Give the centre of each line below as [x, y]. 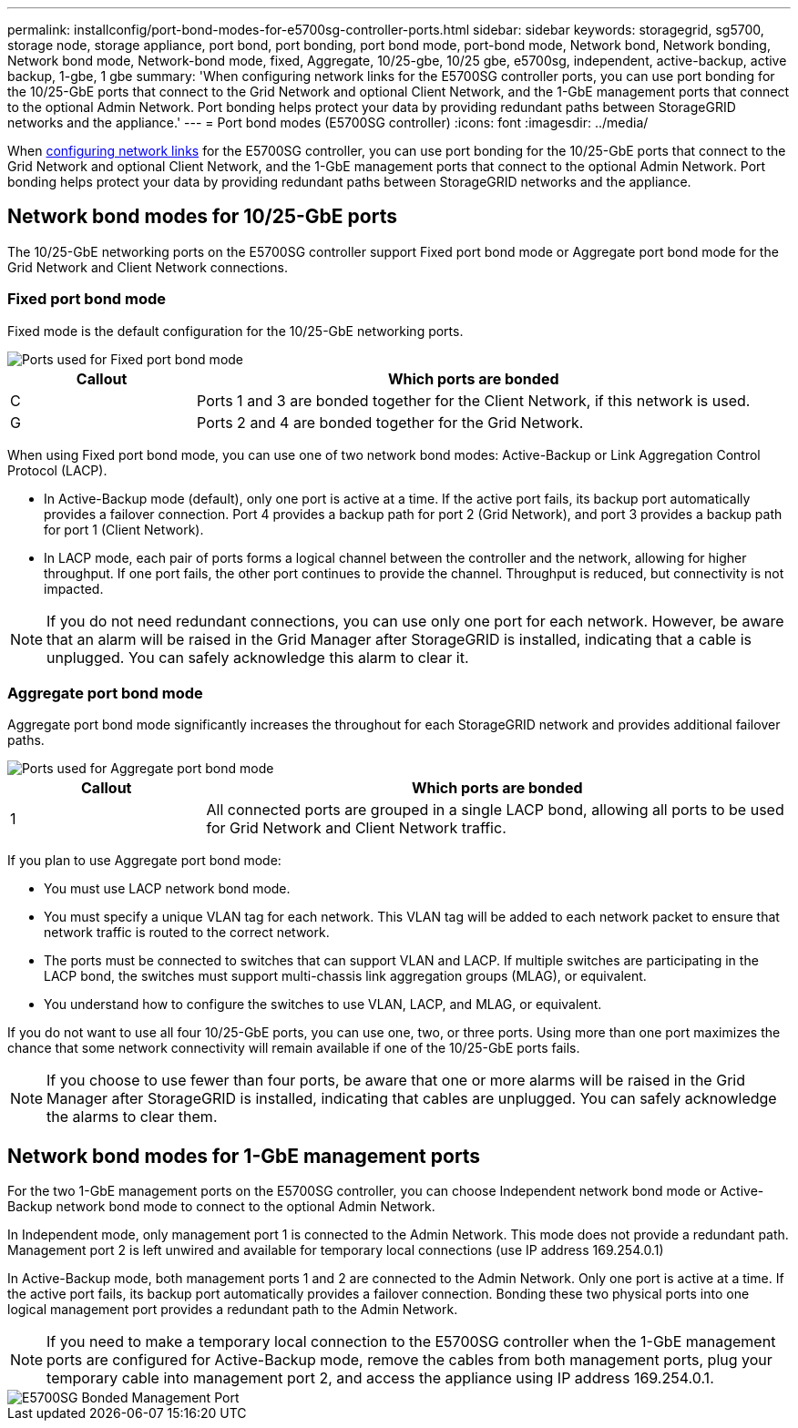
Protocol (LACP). [57, 470]
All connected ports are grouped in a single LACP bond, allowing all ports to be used [495, 810]
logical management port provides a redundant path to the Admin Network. [233, 1310]
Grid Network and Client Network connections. [148, 267]
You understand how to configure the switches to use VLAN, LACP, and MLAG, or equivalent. [323, 1005]
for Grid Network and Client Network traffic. [356, 828]
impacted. [74, 588]
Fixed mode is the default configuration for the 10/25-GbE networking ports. [235, 331]
